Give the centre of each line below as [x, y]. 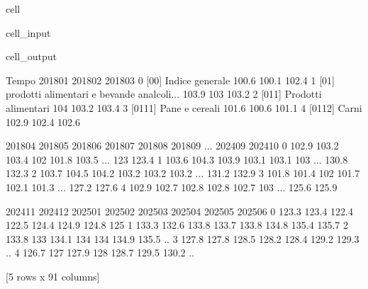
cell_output [31, 56]
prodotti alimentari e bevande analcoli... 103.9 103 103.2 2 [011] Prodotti [164, 94]
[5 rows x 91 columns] [53, 276]
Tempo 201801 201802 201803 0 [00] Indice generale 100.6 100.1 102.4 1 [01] [170, 80]
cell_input [28, 32]
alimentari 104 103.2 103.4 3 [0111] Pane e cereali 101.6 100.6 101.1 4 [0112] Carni [184, 107]
